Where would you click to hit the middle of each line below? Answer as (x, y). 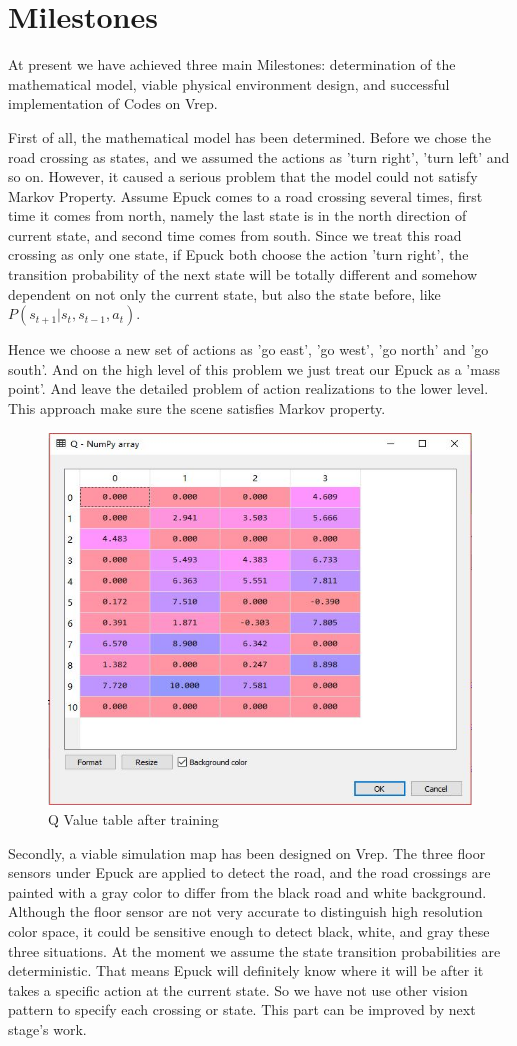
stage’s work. (47, 1028)
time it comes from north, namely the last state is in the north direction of (237, 215)
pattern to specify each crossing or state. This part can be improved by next (242, 1009)
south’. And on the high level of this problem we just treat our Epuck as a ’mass (254, 368)
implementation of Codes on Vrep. (113, 103)
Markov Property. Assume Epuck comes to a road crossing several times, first (245, 195)
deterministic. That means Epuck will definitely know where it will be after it (246, 970)
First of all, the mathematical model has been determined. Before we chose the (249, 136)
